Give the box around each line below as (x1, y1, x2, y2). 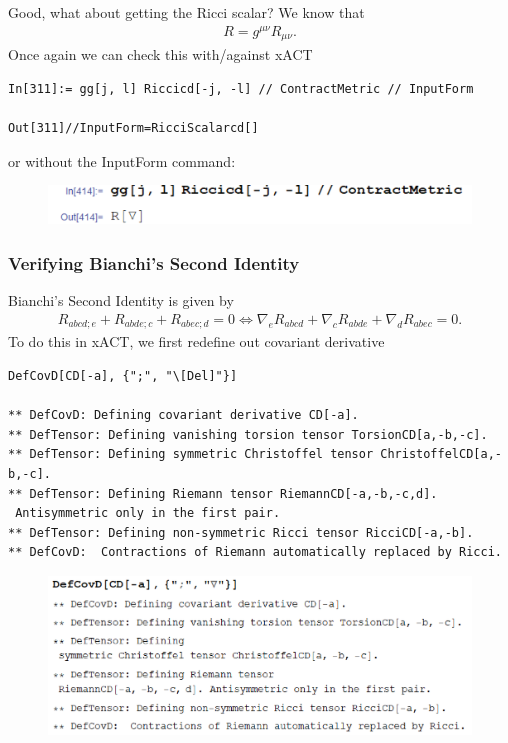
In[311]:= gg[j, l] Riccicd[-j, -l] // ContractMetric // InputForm (8, 81, 474, 96)
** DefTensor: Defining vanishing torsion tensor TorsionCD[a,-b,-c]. (8, 427, 488, 442)
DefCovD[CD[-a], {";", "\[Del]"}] (8, 368, 238, 383)
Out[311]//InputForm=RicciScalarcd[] (8, 120, 259, 135)
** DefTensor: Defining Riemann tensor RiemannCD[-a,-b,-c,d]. (8, 486, 438, 501)
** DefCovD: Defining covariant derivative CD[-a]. (8, 408, 359, 423)
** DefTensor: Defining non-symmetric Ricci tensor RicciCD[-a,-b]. (8, 525, 474, 540)
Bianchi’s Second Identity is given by (8, 290, 234, 311)
